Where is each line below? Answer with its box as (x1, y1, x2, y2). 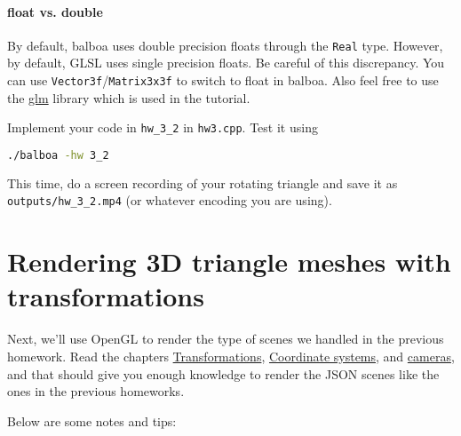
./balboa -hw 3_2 (7, 148, 109, 162)
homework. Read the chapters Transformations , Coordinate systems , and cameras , (7, 346, 455, 365)
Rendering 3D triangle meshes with (7, 243, 451, 280)
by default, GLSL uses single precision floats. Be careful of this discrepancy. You (7, 53, 445, 72)
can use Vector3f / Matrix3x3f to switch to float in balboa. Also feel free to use (7, 71, 439, 90)
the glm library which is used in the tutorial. (7, 88, 250, 107)
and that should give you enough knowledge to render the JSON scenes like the (7, 364, 440, 383)
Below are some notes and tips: (7, 411, 177, 430)
